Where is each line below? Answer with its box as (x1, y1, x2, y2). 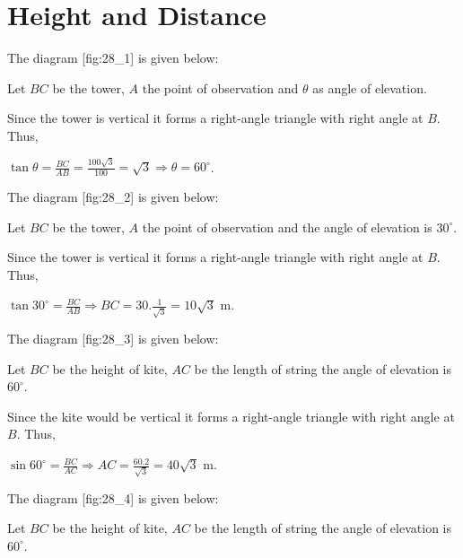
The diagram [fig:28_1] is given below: (7, 48, 219, 67)
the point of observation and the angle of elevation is (142, 217, 432, 236)
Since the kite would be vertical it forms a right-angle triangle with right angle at (7, 406, 455, 425)
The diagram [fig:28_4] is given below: (7, 488, 219, 507)
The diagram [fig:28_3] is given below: (7, 329, 219, 348)
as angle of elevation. (312, 78, 427, 97)
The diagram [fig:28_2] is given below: (7, 187, 219, 206)
